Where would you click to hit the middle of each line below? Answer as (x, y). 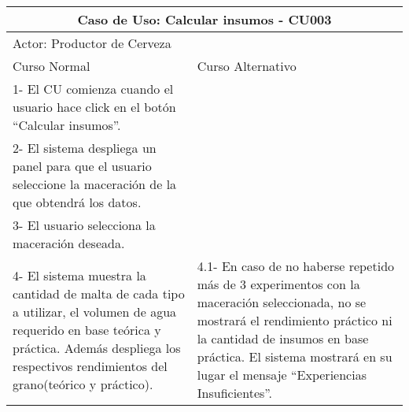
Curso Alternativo (247, 66)
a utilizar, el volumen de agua (95, 311)
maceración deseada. (69, 243)
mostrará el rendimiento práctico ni (295, 320)
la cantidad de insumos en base (283, 338)
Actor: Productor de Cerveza (92, 43)
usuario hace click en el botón (94, 107)
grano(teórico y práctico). (83, 384)
